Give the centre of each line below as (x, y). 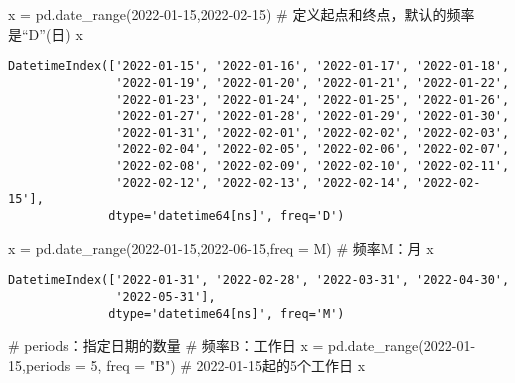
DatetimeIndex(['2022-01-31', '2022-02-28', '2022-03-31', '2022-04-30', (259, 280)
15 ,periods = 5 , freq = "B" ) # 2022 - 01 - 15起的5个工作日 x (187, 364)
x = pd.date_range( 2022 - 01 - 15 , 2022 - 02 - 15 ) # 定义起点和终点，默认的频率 (241, 14)
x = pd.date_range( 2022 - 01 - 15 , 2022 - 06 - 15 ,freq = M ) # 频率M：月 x (221, 247)
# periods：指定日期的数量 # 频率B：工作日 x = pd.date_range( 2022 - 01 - (242, 345)
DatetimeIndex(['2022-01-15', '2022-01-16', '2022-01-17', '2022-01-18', (259, 66)
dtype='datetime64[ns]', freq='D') (226, 216)
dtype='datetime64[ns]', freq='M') (226, 313)
